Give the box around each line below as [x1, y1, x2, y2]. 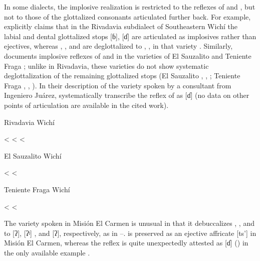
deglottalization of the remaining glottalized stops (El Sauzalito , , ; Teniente [4, 70, 240, 81]
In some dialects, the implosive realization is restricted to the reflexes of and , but [4, 2, 255, 12]
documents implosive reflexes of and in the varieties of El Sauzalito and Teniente [4, 50, 251, 61]
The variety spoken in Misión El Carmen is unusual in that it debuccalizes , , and [4, 218, 254, 228]
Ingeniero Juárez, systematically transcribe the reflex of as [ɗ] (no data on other [4, 90, 249, 100]
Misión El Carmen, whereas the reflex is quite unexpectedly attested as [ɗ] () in [4, 237, 248, 248]
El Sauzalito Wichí [4, 150, 62, 161]
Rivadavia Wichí [4, 116, 55, 127]
